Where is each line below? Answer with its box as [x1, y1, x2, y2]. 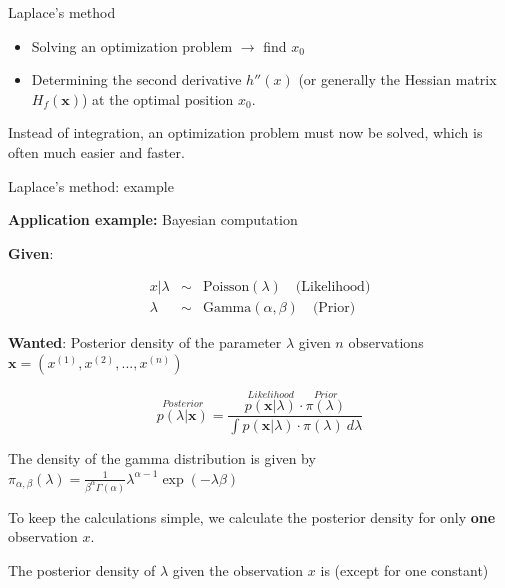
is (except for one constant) [320, 559, 489, 580]
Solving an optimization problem [31, 35, 233, 56]
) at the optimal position [82, 88, 234, 109]
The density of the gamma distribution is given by [8, 448, 316, 469]
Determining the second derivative [31, 69, 242, 90]
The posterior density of [8, 559, 156, 580]
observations [348, 332, 424, 353]
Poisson [202, 280, 250, 295]
